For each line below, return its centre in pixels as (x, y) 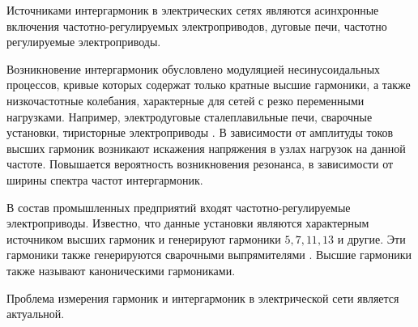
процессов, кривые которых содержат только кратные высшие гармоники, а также (209, 85)
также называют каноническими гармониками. (121, 270)
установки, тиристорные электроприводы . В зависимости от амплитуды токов (200, 132)
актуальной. (36, 314)
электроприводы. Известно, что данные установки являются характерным (188, 223)
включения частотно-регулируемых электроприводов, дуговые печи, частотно (197, 25)
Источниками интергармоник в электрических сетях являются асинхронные (193, 10)
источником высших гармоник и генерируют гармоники (144, 238)
